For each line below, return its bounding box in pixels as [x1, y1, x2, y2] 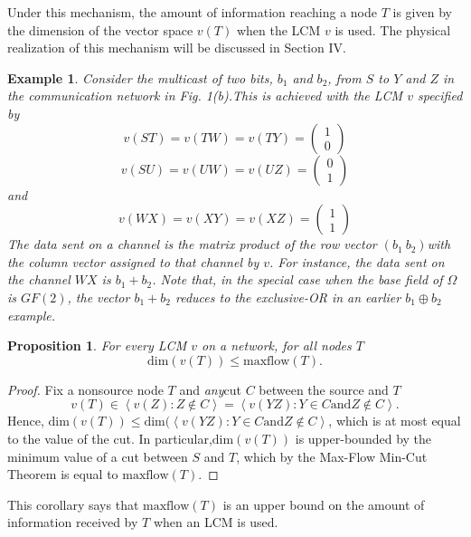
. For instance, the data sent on [269, 252, 445, 271]
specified [417, 86, 463, 105]
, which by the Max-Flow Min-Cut [236, 446, 428, 465]
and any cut [179, 379, 241, 398]
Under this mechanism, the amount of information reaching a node [7, 3, 378, 21]
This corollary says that [7, 494, 139, 513]
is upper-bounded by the [295, 428, 432, 447]
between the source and [259, 379, 389, 398]
